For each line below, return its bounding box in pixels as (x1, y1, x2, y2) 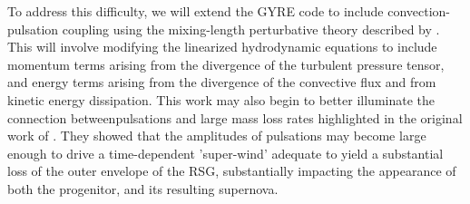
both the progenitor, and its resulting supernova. (7, 179, 279, 198)
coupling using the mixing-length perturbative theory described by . (62, 19, 440, 38)
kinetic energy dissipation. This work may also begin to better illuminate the (7, 90, 435, 109)
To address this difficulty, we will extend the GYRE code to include (7, 2, 384, 20)
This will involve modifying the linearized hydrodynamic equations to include (7, 37, 437, 56)
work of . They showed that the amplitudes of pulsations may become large (7, 126, 426, 145)
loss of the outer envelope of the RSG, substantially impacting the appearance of (7, 161, 456, 180)
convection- (387, 2, 451, 20)
